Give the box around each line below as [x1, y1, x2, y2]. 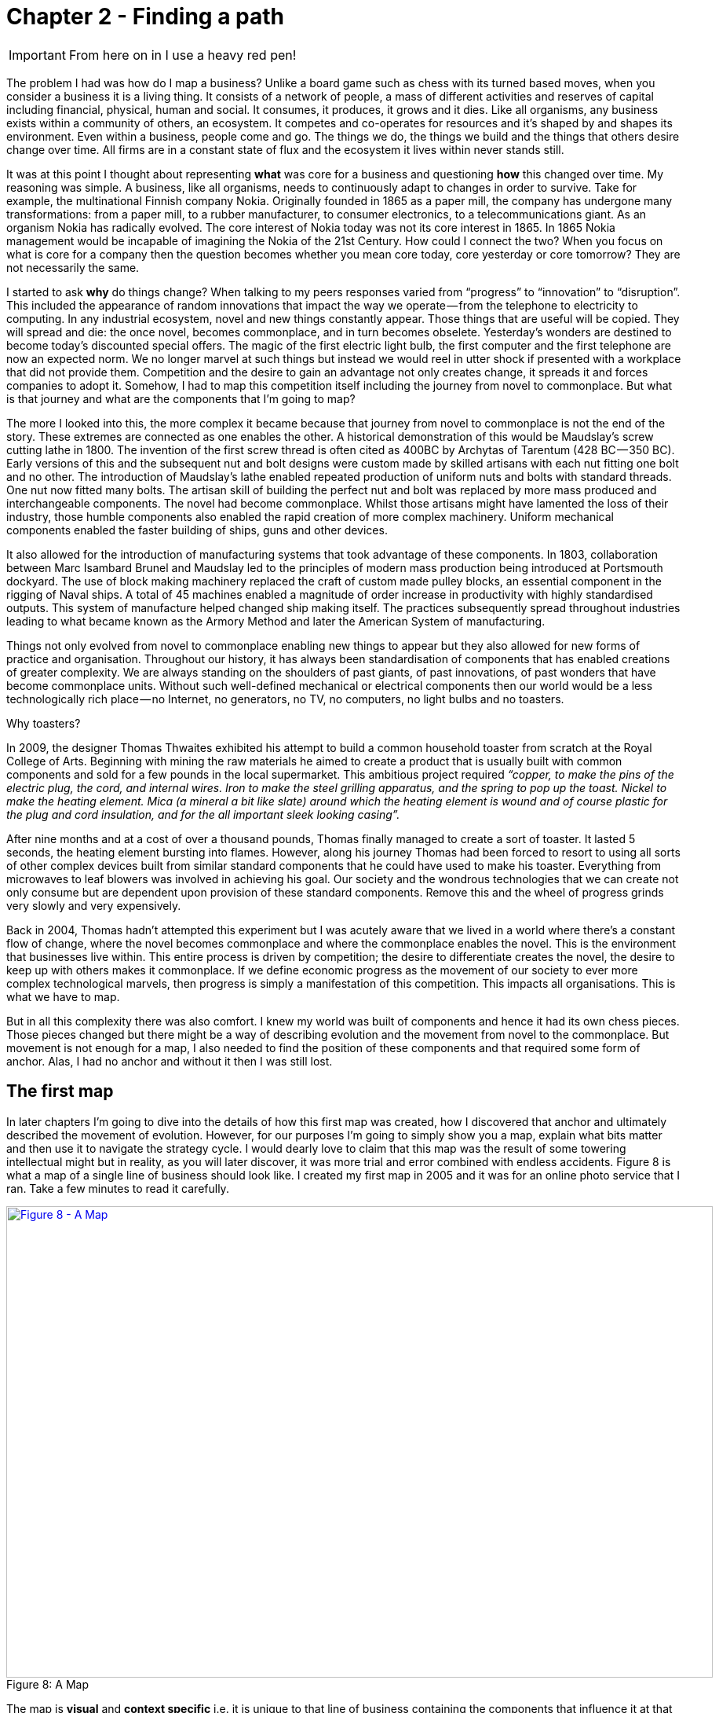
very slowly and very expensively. [6, 898, 181, 912]
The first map [6, 1081, 114, 1102]
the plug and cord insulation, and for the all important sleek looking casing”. [6, 807, 400, 821]
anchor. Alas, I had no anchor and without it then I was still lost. [6, 1054, 333, 1068]
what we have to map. [6, 989, 120, 1003]
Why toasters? [6, 716, 81, 730]
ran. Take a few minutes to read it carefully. [6, 1181, 229, 1195]
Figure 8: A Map [6, 1677, 89, 1691]
